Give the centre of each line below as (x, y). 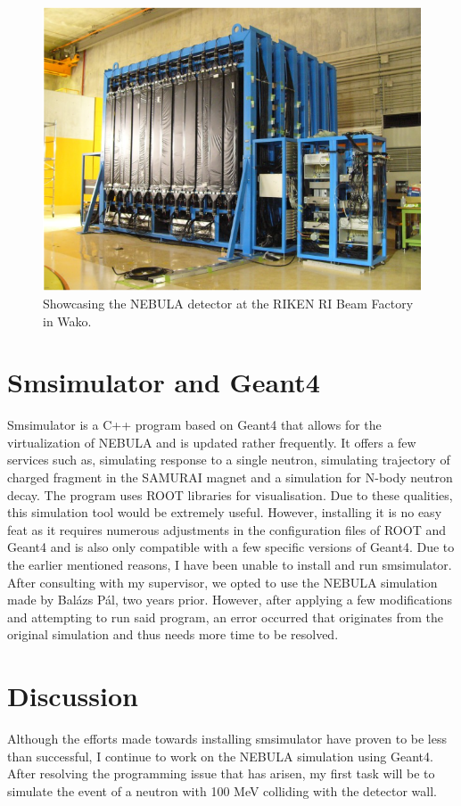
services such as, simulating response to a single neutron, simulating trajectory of (229, 460)
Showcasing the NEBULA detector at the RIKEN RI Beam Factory (228, 303)
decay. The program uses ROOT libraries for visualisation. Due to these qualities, (230, 494)
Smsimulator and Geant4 (164, 382)
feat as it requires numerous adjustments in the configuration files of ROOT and (226, 529)
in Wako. (67, 321)
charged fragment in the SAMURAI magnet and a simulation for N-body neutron (230, 477)
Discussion (73, 696)
